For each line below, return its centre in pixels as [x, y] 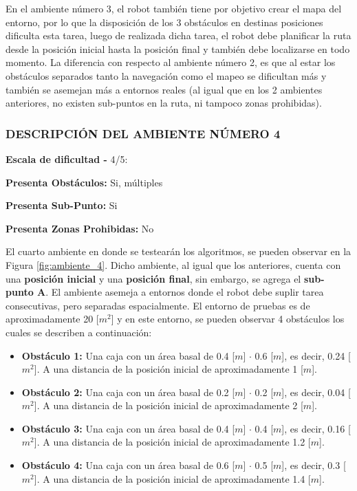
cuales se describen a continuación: [79, 332]
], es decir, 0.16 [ [316, 428]
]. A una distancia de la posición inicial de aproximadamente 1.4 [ [172, 478]
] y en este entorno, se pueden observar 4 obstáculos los [228, 319]
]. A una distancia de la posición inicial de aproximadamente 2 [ [169, 405]
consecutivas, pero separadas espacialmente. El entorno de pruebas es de [158, 305]
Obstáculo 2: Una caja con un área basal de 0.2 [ [128, 392]
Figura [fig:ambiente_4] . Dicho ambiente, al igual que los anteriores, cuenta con [173, 264]
